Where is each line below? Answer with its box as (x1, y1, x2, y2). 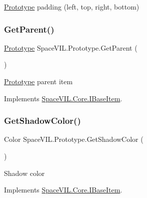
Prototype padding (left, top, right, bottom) (4, 2, 139, 12)
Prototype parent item (4, 76, 73, 86)
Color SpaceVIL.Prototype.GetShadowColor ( (4, 134, 143, 144)
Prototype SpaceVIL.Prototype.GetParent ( (4, 42, 137, 53)
